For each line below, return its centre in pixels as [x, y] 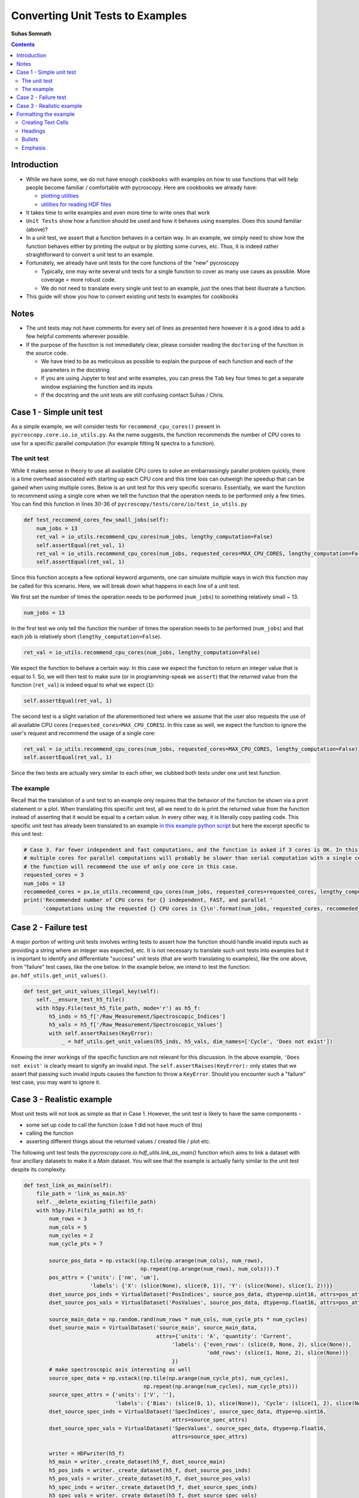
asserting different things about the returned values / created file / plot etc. [118, 1141]
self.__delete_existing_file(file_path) [96, 1202]
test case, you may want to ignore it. [56, 1082]
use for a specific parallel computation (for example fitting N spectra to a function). [113, 443]
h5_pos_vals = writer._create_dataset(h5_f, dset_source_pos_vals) [150, 1479]
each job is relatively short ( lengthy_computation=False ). [86, 637]
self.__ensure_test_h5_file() [80, 1000]
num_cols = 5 [68, 1227]
